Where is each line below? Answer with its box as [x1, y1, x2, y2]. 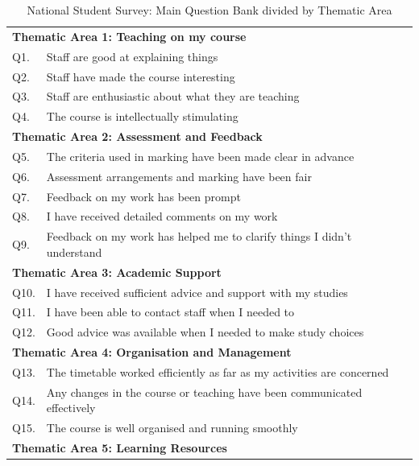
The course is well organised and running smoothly [46, 419, 298, 436]
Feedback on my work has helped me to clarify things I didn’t [46, 228, 352, 245]
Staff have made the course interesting [46, 68, 235, 85]
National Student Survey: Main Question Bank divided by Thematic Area [27, 2, 392, 18]
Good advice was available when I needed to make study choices [46, 324, 364, 340]
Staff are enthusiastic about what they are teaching [46, 88, 300, 105]
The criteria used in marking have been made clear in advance [46, 147, 355, 164]
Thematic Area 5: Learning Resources [12, 439, 227, 456]
